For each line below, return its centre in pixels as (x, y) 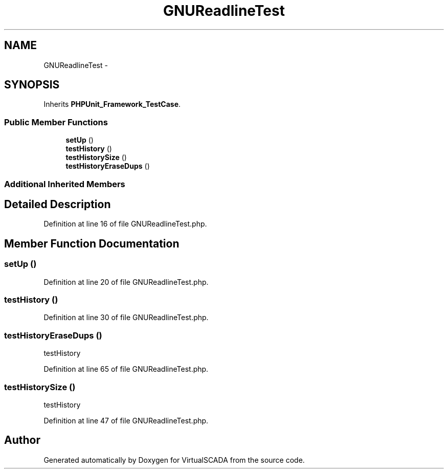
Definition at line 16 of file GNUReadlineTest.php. (125, 224)
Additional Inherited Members (65, 184)
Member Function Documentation (92, 243)
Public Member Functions (56, 122)
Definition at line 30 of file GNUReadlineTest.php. (126, 318)
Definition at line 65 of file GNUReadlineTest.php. (126, 369)
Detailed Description (58, 204)
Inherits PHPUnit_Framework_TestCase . (112, 104)
